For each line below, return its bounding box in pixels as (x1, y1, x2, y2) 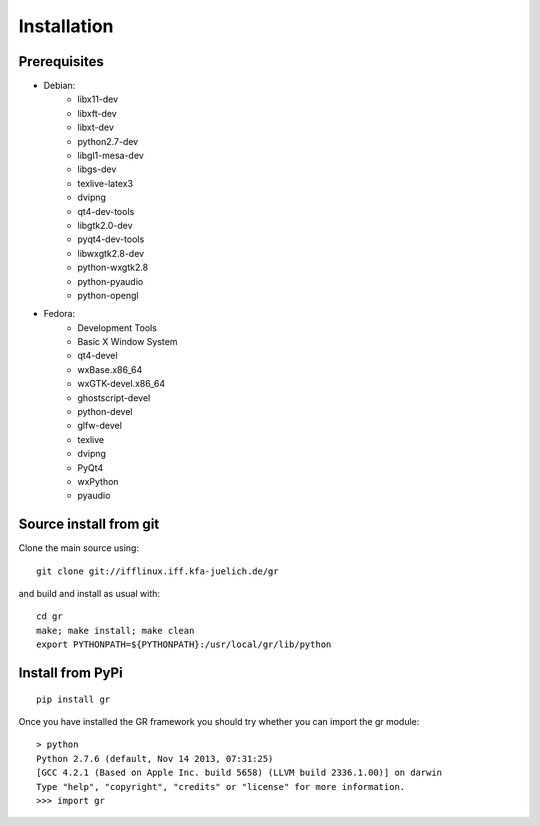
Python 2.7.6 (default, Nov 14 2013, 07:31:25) (36, 753, 274, 764)
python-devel (77, 406, 133, 418)
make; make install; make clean (36, 625, 195, 636)
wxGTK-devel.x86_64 (77, 378, 165, 390)
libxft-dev (77, 107, 117, 119)
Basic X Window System (77, 336, 178, 348)
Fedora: (43, 308, 76, 320)
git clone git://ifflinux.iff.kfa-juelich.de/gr (36, 565, 279, 577)
